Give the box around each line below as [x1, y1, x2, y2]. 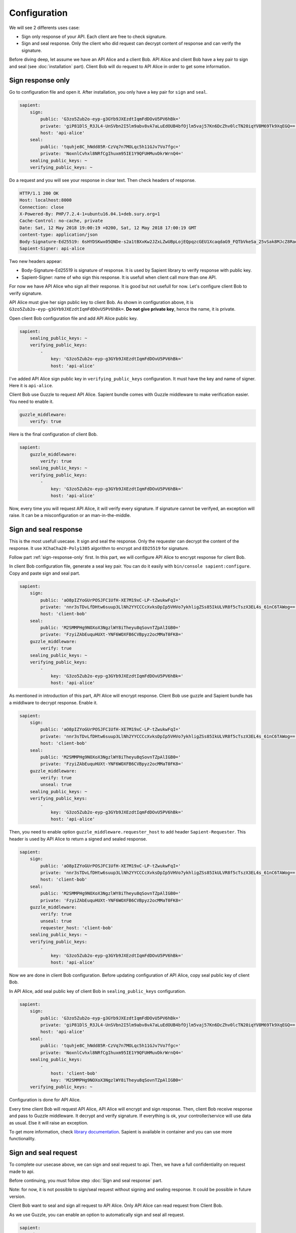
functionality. [9, 1136, 36, 1142]
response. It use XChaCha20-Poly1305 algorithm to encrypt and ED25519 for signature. [9, 545, 189, 551]
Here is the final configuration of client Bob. [9, 432, 98, 437]
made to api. [9, 1168, 35, 1174]
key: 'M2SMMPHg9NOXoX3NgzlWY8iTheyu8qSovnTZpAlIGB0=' [50, 1078, 184, 1083]
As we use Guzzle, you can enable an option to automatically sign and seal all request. [9, 1211, 185, 1218]
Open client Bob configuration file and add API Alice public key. [9, 315, 138, 321]
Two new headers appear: [9, 258, 63, 264]
